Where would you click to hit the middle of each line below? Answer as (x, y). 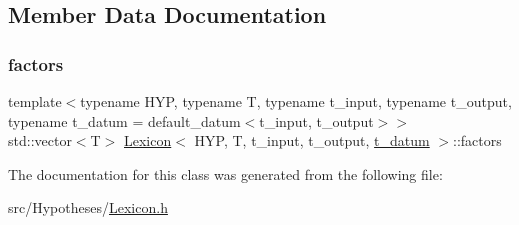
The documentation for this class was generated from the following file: (225, 173)
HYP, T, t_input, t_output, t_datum (312, 140)
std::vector (40, 140)
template (35, 101)
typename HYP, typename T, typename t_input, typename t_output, (296, 101)
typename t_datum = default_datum (124, 120)
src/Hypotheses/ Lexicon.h (88, 207)
